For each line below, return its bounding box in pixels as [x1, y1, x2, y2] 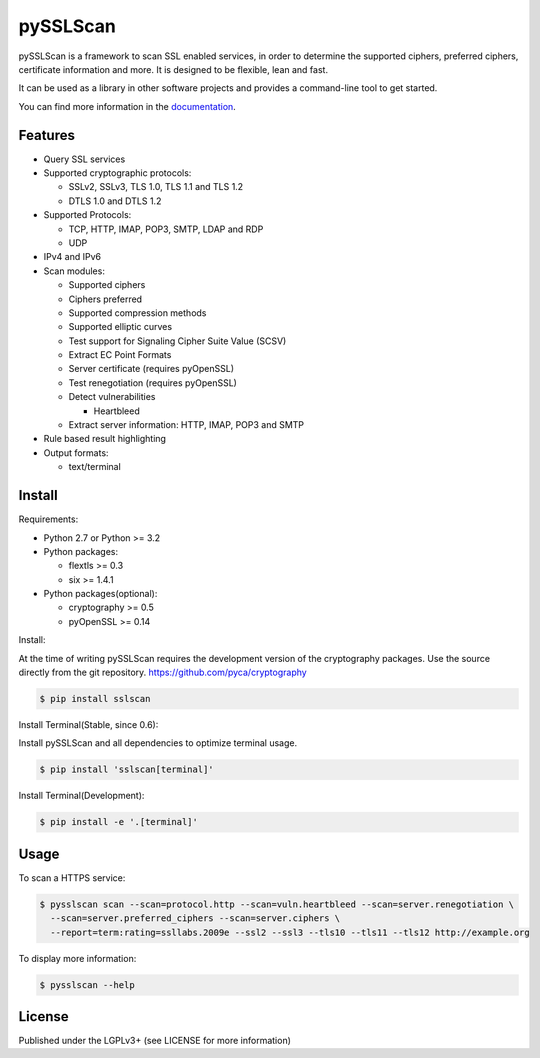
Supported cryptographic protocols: [43, 167, 192, 179]
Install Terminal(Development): [18, 790, 145, 802]
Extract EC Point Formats [68, 349, 172, 361]
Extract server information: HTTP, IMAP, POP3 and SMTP [68, 419, 305, 431]
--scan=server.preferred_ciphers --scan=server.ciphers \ [50, 913, 341, 924]
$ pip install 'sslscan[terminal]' [39, 764, 214, 775]
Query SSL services [43, 153, 126, 165]
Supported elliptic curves [68, 321, 173, 333]
